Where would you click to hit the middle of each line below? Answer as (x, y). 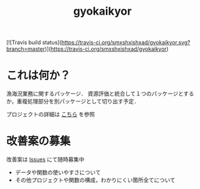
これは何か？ (39, 76)
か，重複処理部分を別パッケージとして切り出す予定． (73, 102)
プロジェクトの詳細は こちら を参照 (51, 114)
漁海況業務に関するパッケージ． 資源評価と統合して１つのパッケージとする (100, 94)
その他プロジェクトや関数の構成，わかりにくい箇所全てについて (95, 180)
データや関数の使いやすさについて (58, 172)
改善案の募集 (39, 141)
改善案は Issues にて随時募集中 (45, 160)
